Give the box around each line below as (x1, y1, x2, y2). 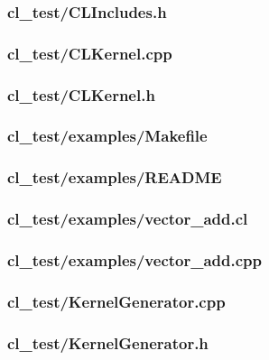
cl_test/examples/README (7, 166, 222, 189)
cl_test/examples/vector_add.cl (7, 208, 248, 230)
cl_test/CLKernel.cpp (7, 42, 172, 64)
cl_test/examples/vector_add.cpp (7, 248, 262, 271)
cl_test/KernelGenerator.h (7, 331, 209, 354)
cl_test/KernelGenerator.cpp (7, 290, 226, 312)
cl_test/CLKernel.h (7, 83, 155, 106)
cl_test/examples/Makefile (7, 125, 208, 147)
